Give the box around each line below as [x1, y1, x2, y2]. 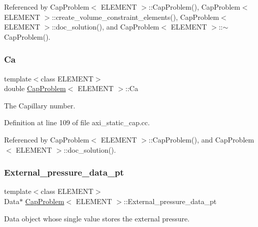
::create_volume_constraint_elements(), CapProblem [52, 11, 219, 22]
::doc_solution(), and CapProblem [52, 21, 159, 32]
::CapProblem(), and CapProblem [148, 134, 254, 145]
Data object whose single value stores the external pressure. [4, 213, 190, 223]
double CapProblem [4, 83, 66, 94]
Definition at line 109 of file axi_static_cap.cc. [4, 117, 150, 128]
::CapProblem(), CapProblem [148, 2, 240, 12]
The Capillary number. [4, 100, 76, 110]
